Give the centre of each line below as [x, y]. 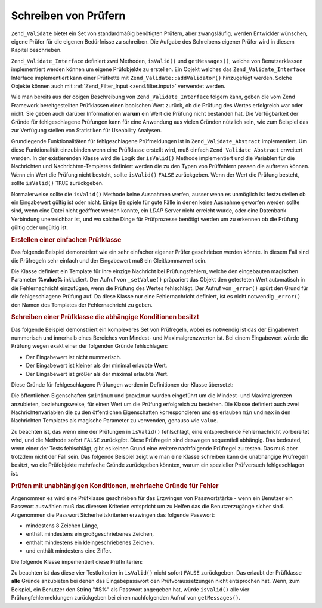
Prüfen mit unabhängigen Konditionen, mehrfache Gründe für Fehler [115, 486]
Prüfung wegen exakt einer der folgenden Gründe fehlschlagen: [89, 346]
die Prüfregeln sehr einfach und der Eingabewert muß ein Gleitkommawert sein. [109, 260]
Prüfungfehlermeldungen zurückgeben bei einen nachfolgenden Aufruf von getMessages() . [126, 598]
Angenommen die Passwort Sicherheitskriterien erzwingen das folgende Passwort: [113, 515]
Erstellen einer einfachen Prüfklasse [66, 240]
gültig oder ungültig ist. [40, 227]
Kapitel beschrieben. [36, 50]
